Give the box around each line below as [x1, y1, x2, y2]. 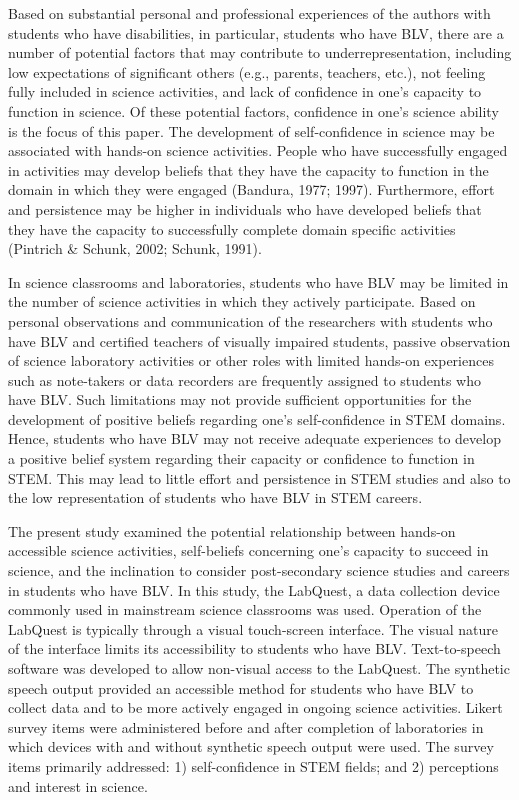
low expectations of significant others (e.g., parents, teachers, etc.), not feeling [8, 61, 486, 82]
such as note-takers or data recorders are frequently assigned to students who [8, 369, 481, 390]
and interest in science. [8, 775, 148, 796]
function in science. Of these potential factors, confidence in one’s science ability [8, 100, 499, 121]
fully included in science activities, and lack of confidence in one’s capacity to [8, 81, 482, 102]
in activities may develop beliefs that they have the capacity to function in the [8, 159, 489, 180]
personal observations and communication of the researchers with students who [8, 310, 493, 331]
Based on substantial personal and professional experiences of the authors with [8, 3, 491, 23]
